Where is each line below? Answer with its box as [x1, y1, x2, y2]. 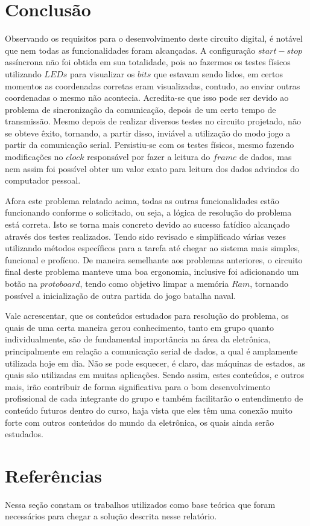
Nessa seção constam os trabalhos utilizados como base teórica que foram [5, 498, 276, 510]
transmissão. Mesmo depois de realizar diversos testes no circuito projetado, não [5, 115, 301, 127]
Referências [5, 463, 103, 487]
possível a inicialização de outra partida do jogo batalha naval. [5, 289, 236, 301]
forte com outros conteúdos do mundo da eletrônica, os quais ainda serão [5, 415, 274, 428]
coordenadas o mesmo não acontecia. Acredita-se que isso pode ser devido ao [5, 91, 289, 104]
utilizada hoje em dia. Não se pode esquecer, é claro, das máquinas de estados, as [5, 356, 305, 369]
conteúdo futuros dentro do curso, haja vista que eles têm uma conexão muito [5, 403, 293, 416]
